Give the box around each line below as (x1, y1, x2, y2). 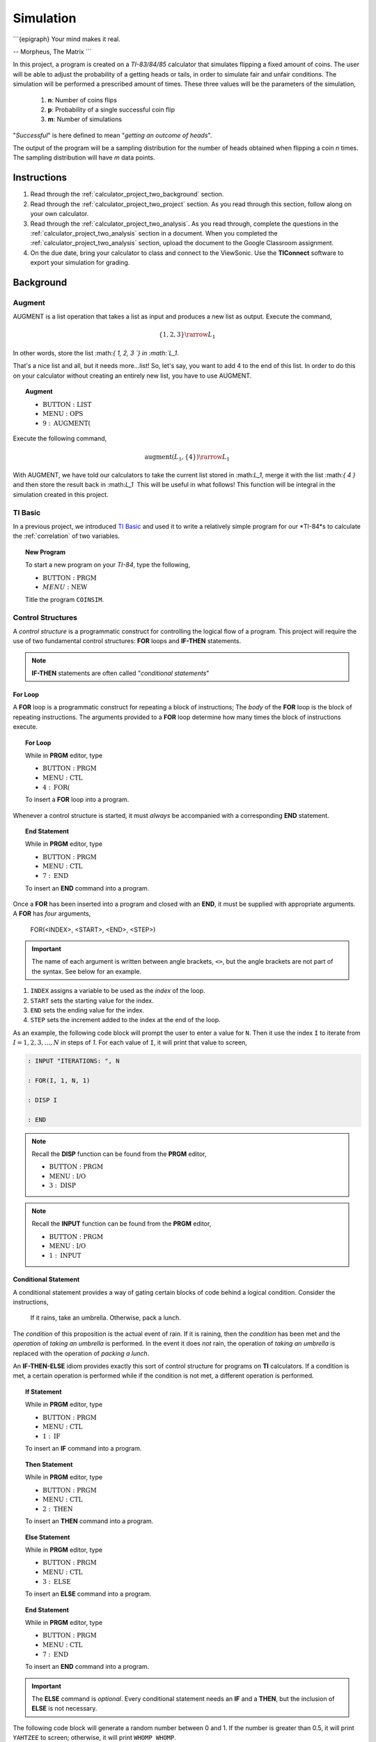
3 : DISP (49, 1182, 77, 1189)
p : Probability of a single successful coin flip (47, 105, 175, 114)
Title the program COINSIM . (25, 595, 104, 603)
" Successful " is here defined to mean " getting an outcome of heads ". (13, 131, 212, 139)
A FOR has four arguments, (13, 909, 91, 918)
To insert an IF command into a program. (25, 1444, 142, 1453)
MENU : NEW (42, 583, 88, 592)
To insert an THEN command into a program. (25, 1517, 154, 1525)
